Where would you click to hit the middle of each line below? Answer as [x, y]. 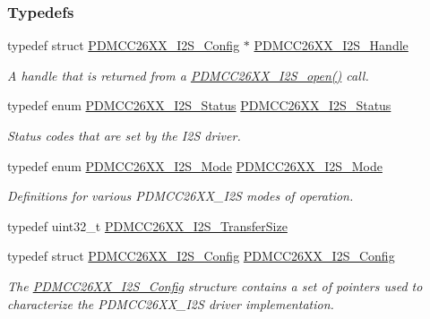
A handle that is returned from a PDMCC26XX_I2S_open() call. [188, 75]
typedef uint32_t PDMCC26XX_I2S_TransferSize [147, 225]
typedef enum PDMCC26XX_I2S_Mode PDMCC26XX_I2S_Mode [195, 165]
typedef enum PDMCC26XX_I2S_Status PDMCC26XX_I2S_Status [199, 105]
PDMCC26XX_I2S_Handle [331, 45]
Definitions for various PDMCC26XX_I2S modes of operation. [181, 196]
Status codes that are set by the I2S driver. [124, 135]
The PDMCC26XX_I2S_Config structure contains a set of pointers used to [215, 285]
